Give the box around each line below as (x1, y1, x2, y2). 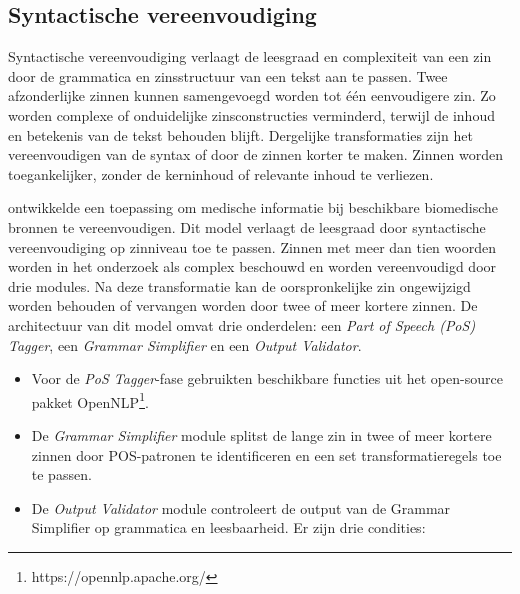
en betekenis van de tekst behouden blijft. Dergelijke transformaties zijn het (8, 124, 473, 145)
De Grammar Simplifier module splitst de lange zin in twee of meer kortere (31, 424, 492, 445)
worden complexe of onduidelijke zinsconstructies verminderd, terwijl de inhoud (8, 104, 495, 125)
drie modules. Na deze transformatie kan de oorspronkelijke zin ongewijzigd (8, 275, 471, 296)
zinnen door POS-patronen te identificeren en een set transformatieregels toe (31, 444, 502, 465)
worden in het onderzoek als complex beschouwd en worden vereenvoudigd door (8, 256, 497, 277)
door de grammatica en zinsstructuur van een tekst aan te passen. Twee (8, 65, 448, 86)
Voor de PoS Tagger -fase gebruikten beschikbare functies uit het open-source (31, 368, 503, 389)
